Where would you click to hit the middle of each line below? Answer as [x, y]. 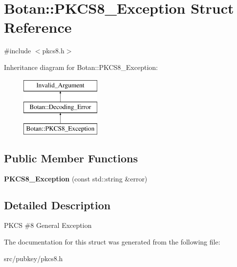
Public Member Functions [71, 158]
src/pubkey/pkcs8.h [33, 258]
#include [18, 51]
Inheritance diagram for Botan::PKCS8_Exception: [81, 67]
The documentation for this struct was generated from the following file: [112, 242]
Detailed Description [57, 205]
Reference [38, 27]
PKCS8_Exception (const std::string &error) [76, 178]
